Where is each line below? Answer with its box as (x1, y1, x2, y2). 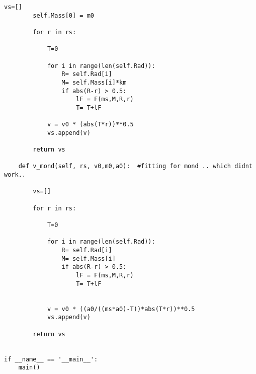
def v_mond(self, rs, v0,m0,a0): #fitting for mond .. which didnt (18, 163, 252, 170)
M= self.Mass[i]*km (61, 79, 127, 86)
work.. (4, 171, 26, 179)
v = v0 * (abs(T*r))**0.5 (47, 121, 134, 128)
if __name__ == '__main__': (4, 355, 98, 363)
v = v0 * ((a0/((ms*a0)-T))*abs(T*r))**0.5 (47, 305, 195, 313)
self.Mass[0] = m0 (33, 12, 94, 19)
